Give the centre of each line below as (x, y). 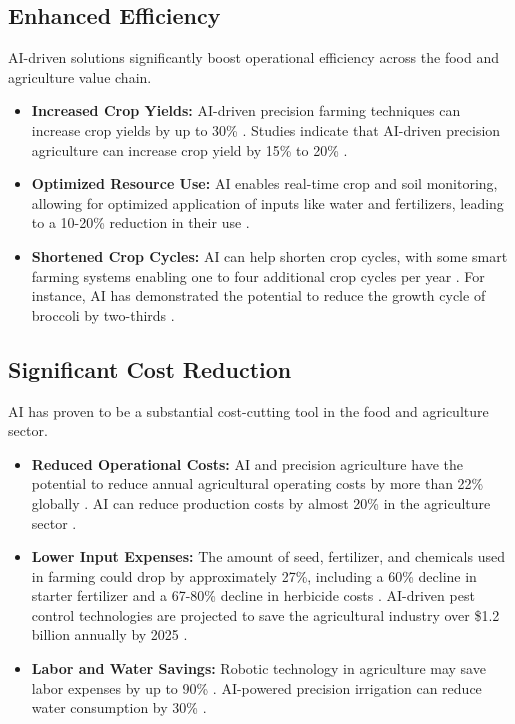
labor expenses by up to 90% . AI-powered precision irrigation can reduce (256, 687)
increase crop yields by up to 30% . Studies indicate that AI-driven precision (266, 129)
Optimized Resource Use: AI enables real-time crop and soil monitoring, (264, 183)
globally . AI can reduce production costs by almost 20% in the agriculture (261, 502)
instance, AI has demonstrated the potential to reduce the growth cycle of (258, 295)
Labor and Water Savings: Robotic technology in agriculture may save (258, 668)
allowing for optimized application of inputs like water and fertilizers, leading (267, 202)
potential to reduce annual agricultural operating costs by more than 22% (257, 483)
